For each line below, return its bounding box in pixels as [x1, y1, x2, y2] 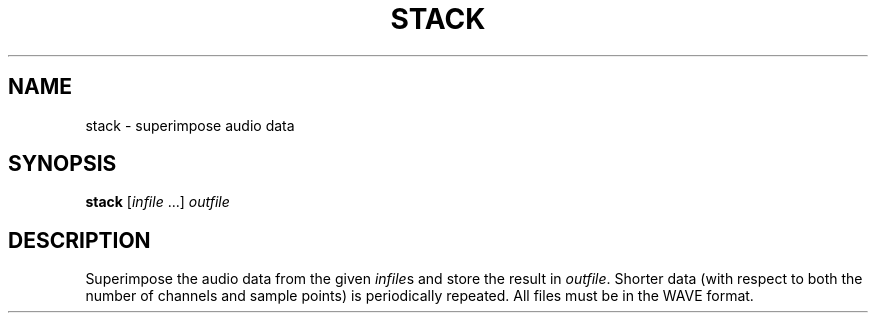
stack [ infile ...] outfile [85, 193, 230, 211]
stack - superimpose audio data [85, 116, 295, 134]
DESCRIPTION [8, 227, 151, 253]
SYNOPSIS [8, 151, 117, 177]
